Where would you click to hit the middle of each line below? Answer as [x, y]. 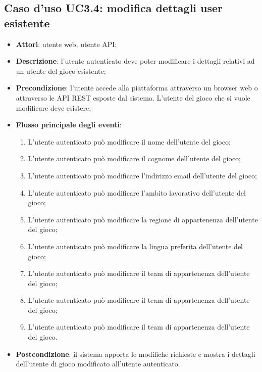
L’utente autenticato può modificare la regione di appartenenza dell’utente [143, 219]
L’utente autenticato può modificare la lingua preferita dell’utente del [135, 246]
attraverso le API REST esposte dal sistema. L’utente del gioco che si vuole [133, 97]
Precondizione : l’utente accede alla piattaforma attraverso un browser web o [137, 88]
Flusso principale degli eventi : [69, 125]
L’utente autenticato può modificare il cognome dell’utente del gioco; [134, 158]
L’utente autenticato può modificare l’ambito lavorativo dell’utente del [137, 192]
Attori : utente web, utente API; [66, 44]
